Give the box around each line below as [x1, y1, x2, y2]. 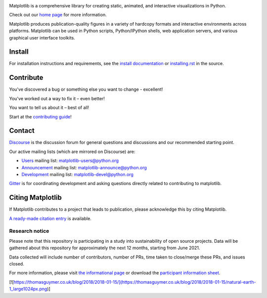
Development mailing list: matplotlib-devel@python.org [21, 172, 133, 178]
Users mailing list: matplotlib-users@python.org [21, 158, 119, 164]
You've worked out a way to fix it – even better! [9, 95, 105, 101]
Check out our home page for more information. [9, 12, 107, 18]
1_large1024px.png [9, 286, 47, 292]
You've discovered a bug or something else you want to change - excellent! [9, 86, 163, 92]
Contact [9, 126, 35, 135]
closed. [9, 261, 24, 267]
